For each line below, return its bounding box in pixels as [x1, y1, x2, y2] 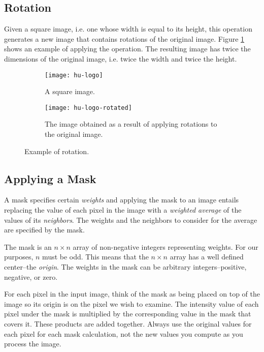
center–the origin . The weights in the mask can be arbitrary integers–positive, [4, 261, 247, 272]
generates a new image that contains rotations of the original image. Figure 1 [4, 33, 245, 44]
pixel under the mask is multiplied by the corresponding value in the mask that [4, 308, 251, 319]
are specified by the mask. [4, 224, 85, 235]
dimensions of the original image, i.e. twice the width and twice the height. [4, 53, 237, 64]
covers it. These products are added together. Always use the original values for [4, 318, 252, 329]
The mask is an [4, 241, 52, 252]
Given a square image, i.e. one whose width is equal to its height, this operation [4, 23, 252, 34]
